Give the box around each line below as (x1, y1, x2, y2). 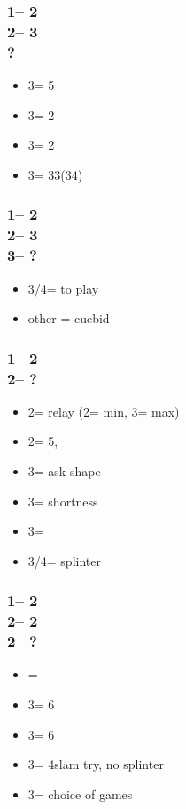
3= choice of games (27, 784, 133, 803)
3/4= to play (27, 279, 99, 297)
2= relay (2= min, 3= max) (27, 401, 180, 420)
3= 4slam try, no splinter (27, 755, 164, 773)
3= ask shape (27, 462, 101, 481)
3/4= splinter (27, 551, 101, 570)
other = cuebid (27, 309, 110, 328)
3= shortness (27, 491, 98, 510)
